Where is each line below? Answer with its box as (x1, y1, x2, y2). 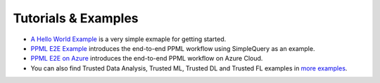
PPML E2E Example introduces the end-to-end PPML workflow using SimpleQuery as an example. (30, 44, 315, 52)
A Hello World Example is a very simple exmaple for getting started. (30, 35, 227, 43)
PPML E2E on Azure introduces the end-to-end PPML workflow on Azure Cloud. (30, 54, 263, 63)
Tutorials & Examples (13, 10, 139, 26)
